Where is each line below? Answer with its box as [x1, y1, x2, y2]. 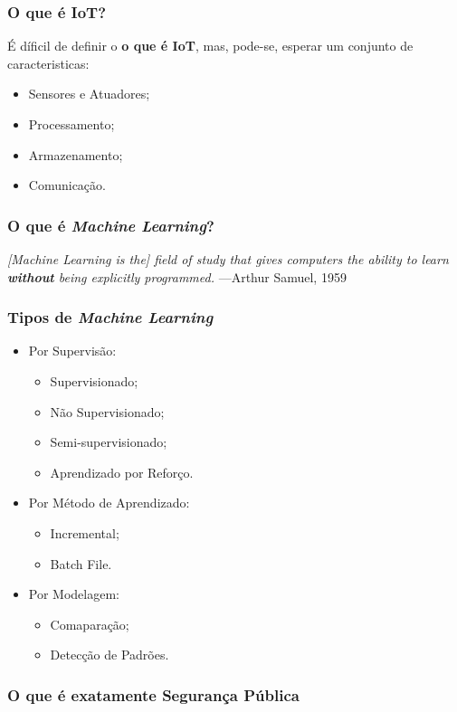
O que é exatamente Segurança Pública [7, 683, 300, 706]
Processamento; [28, 115, 115, 133]
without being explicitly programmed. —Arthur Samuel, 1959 [7, 267, 347, 286]
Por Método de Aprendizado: [28, 493, 190, 512]
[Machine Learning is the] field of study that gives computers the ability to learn [7, 250, 449, 268]
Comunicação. [28, 176, 106, 195]
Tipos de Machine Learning [7, 306, 214, 328]
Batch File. [50, 554, 112, 573]
